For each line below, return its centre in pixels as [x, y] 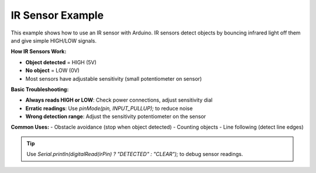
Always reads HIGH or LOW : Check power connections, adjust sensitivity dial [119, 100]
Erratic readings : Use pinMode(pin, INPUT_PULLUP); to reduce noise [109, 108]
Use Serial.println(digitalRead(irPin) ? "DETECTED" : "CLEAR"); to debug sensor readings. [135, 154]
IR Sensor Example [57, 15]
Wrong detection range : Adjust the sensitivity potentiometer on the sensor [116, 116]
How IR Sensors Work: [39, 51]
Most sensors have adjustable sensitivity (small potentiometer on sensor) [114, 78]
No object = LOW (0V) [53, 71]
